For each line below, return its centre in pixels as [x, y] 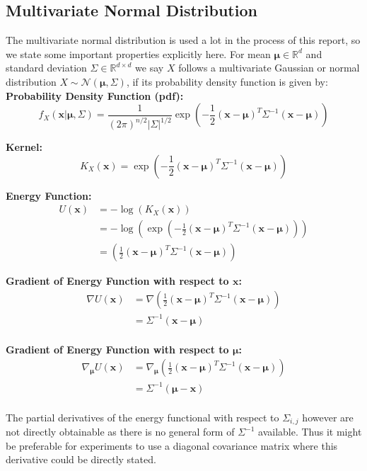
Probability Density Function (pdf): [95, 95]
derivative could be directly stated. [81, 459]
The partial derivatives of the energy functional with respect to [142, 417]
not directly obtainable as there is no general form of [120, 432]
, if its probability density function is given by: [227, 81]
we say [150, 68]
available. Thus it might [310, 432]
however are [328, 417]
